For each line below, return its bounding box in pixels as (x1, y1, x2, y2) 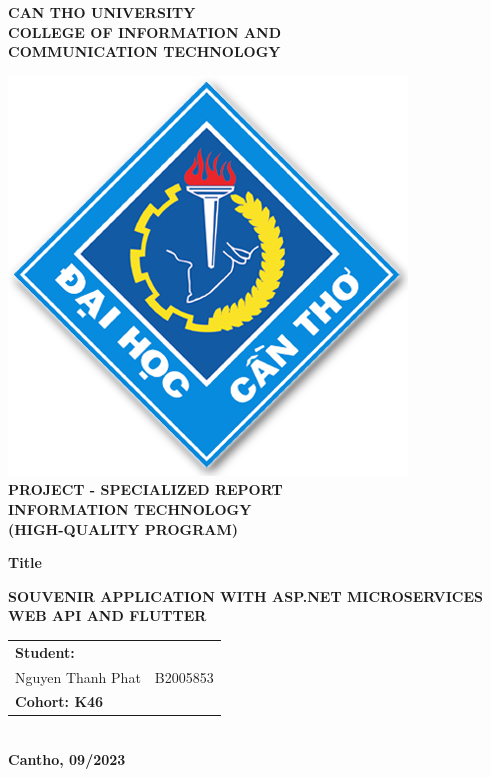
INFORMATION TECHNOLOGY (8, 498, 252, 519)
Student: (15, 641, 75, 662)
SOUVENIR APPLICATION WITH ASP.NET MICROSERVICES (8, 585, 484, 606)
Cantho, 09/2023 (8, 749, 126, 770)
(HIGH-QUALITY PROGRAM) (8, 518, 238, 539)
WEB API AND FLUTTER (8, 605, 207, 626)
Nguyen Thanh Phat (15, 666, 141, 687)
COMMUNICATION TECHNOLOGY (8, 41, 281, 62)
